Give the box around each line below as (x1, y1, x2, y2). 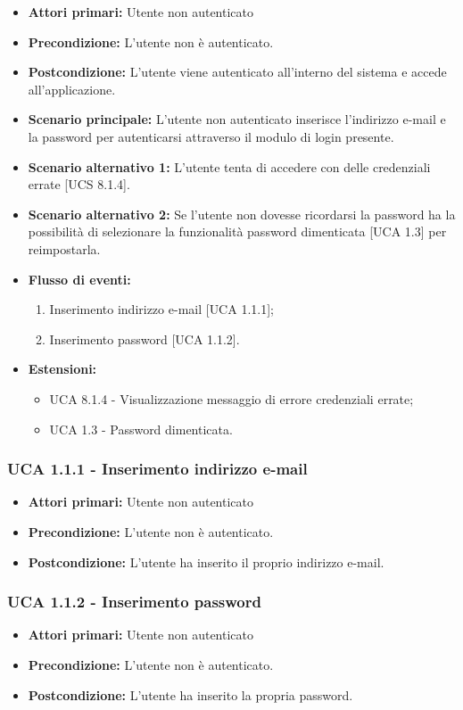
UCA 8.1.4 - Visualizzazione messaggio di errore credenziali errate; (49, 389, 414, 408)
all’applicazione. (28, 79, 116, 98)
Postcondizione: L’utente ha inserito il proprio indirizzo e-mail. (28, 552, 384, 571)
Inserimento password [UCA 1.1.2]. (49, 329, 240, 348)
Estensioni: (28, 359, 97, 378)
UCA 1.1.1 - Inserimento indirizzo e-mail (7, 458, 308, 480)
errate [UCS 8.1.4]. (28, 175, 130, 194)
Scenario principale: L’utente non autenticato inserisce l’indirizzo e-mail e (28, 110, 446, 128)
